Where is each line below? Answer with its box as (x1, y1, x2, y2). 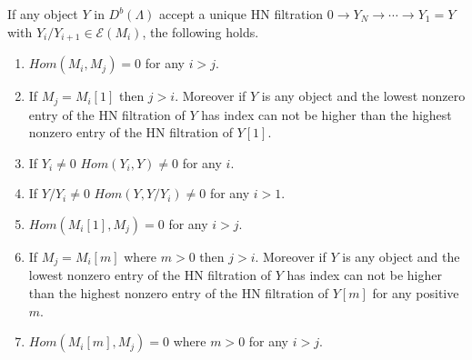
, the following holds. (142, 22, 259, 41)
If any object (7, 5, 78, 23)
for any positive (372, 283, 459, 302)
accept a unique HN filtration (159, 5, 324, 23)
